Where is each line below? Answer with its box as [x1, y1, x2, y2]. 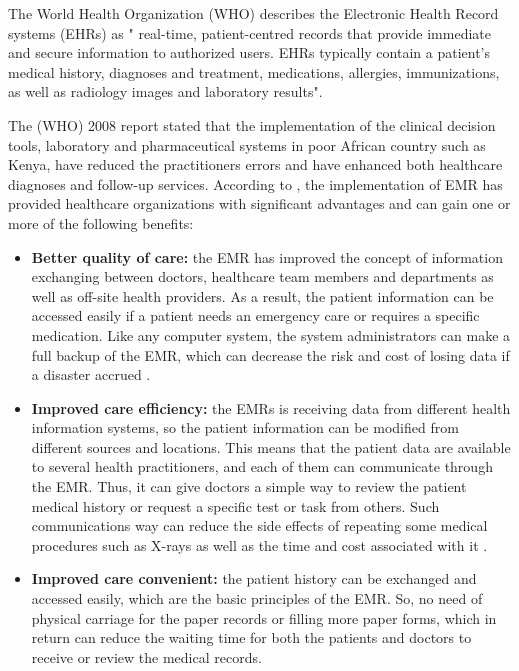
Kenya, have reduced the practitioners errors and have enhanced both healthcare [8, 154, 503, 175]
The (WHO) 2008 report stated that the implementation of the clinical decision [8, 114, 496, 135]
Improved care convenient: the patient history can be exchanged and [31, 568, 477, 589]
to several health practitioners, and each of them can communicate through [31, 456, 493, 477]
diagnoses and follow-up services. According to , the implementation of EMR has [8, 173, 503, 194]
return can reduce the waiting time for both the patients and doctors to [31, 627, 472, 648]
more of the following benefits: [8, 212, 194, 233]
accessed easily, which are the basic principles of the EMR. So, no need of [31, 588, 483, 609]
